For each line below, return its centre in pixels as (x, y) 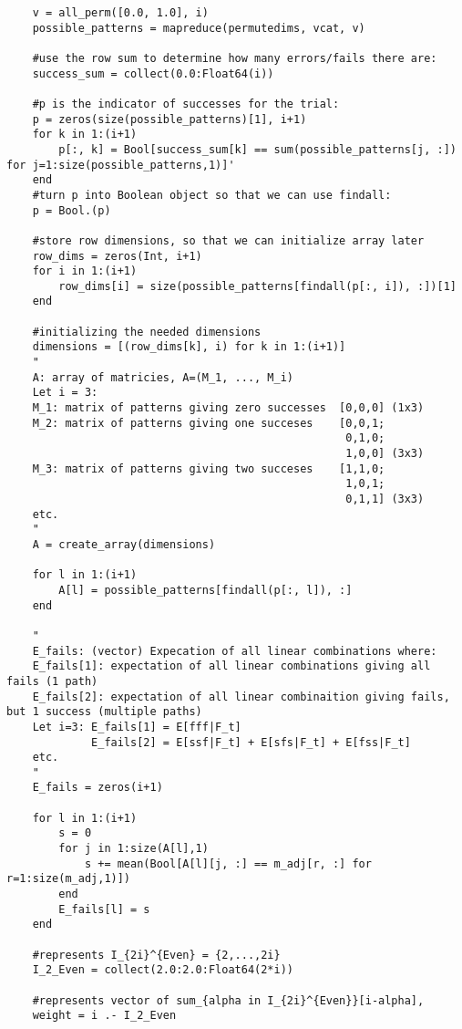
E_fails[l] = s (104, 909)
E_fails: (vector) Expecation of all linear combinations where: (235, 651)
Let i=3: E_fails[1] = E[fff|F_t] (137, 727)
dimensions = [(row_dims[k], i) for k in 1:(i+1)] (189, 347)
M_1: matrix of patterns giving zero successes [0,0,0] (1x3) (228, 408)
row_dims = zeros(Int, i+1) (117, 256)
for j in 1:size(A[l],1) (133, 849)
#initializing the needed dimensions (147, 332)
